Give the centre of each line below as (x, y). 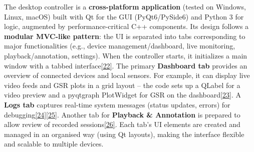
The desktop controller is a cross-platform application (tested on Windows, (125, 6)
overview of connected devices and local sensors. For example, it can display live (127, 75)
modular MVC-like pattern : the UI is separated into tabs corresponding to (125, 36)
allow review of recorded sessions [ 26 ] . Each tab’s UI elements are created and (122, 124)
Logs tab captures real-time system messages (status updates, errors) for (117, 104)
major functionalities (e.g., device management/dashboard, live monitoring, (120, 46)
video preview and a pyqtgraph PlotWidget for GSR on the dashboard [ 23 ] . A (122, 95)
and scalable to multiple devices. (54, 144)
